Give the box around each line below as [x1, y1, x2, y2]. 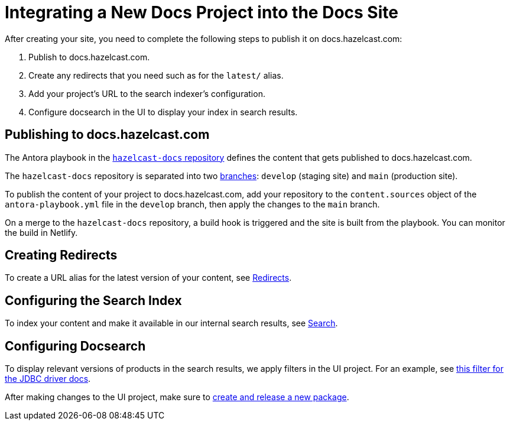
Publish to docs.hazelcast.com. [28, 51, 150, 62]
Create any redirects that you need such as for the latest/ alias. [28, 70, 284, 80]
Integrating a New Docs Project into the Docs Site [5, 2, 398, 22]
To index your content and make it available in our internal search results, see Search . [5, 318, 338, 329]
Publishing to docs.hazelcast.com [5, 127, 210, 142]
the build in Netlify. [5, 227, 78, 238]
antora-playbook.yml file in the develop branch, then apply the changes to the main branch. [5, 199, 380, 209]
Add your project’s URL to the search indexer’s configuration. [28, 88, 265, 99]
